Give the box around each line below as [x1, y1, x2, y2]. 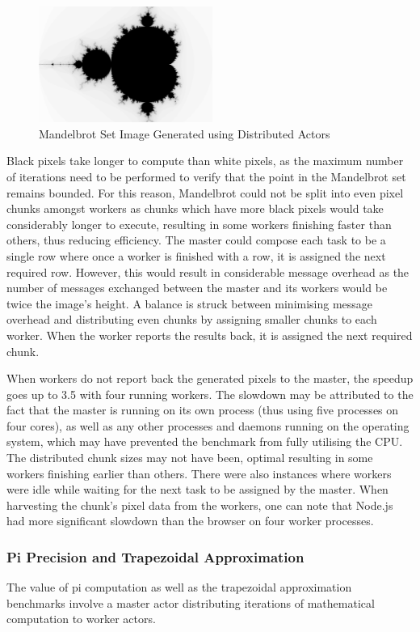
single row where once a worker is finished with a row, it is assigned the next [6, 247, 386, 264]
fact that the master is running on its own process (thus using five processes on [6, 401, 399, 418]
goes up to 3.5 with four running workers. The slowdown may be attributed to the [6, 385, 414, 402]
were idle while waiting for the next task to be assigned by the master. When [6, 481, 388, 498]
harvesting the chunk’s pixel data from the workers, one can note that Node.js [6, 496, 393, 513]
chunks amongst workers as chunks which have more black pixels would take [6, 200, 384, 217]
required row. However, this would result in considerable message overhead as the [6, 263, 409, 280]
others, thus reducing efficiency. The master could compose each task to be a [6, 231, 386, 248]
